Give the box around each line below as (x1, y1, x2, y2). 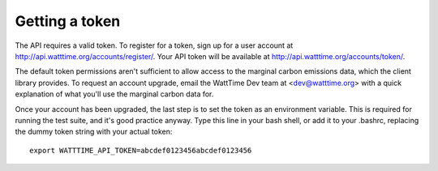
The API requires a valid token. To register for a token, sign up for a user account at (15, 41, 294, 50)
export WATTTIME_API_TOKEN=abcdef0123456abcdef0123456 (29, 146, 252, 155)
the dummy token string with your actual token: (15, 126, 173, 137)
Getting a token (15, 12, 121, 30)
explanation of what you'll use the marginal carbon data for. (15, 89, 214, 99)
